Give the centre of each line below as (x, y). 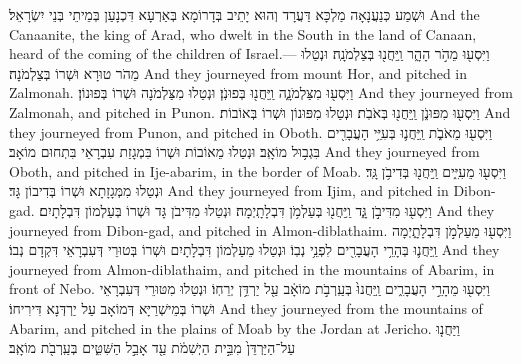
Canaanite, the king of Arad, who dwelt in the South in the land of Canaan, (243, 33)
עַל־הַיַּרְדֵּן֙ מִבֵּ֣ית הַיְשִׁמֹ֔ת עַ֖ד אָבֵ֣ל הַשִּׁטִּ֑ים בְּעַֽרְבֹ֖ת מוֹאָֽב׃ (152, 347)
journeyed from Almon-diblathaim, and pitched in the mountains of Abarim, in (252, 268)
